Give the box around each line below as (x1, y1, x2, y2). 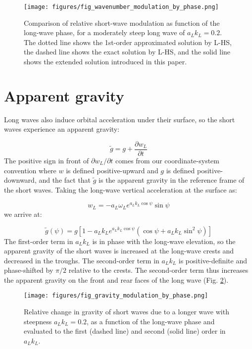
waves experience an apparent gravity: (4, 124, 120, 134)
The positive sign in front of (4, 155, 89, 165)
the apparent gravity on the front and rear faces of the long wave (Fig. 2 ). (4, 274, 229, 285)
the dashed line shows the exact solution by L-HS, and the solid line (24, 47, 231, 57)
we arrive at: (4, 208, 42, 219)
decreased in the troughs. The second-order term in (4, 255, 159, 265)
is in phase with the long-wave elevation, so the (92, 236, 236, 246)
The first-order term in (4, 236, 73, 246)
